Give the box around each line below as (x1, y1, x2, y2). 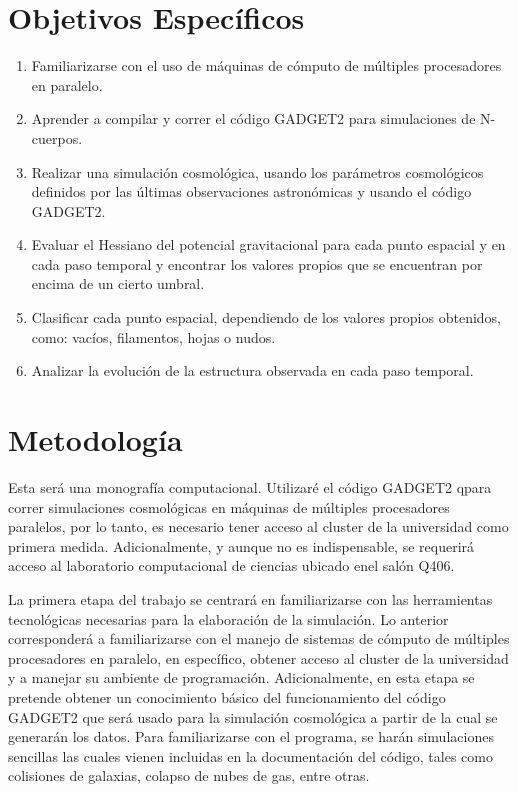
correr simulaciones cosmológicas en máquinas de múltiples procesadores (8, 496, 450, 517)
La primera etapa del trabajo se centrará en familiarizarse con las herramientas (8, 588, 493, 609)
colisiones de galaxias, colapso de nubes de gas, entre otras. (8, 765, 370, 786)
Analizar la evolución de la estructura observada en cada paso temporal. (31, 360, 474, 381)
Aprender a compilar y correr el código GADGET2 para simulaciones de (31, 108, 476, 129)
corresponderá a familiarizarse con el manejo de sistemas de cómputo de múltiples (8, 628, 510, 649)
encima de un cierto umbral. (31, 273, 205, 294)
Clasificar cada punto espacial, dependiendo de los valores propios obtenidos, (31, 307, 502, 328)
